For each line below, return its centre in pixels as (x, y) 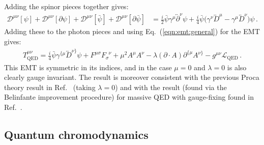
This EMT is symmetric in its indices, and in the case (88, 67)
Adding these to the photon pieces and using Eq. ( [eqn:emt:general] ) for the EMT (132, 31)
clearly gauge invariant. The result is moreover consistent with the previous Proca (132, 77)
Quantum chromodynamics (76, 135)
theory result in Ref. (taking (50, 87)
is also (237, 67)
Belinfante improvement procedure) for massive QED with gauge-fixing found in (129, 97)
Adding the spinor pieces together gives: (66, 6)
